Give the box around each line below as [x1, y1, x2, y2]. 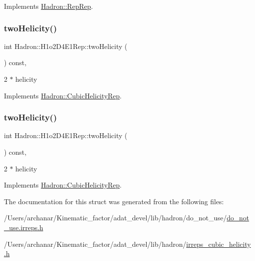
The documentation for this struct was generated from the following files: [4, 196, 224, 206]
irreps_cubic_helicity [186, 238, 251, 249]
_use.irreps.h [4, 222, 43, 232]
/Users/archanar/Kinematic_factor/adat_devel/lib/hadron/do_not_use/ [4, 213, 227, 223]
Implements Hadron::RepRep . [4, 1, 93, 11]
